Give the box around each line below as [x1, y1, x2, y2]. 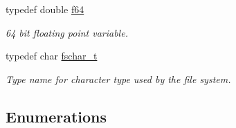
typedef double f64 [6, 2, 84, 16]
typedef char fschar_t [6, 48, 98, 63]
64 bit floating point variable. [6, 25, 128, 39]
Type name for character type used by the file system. [6, 71, 231, 86]
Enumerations [6, 105, 107, 127]
